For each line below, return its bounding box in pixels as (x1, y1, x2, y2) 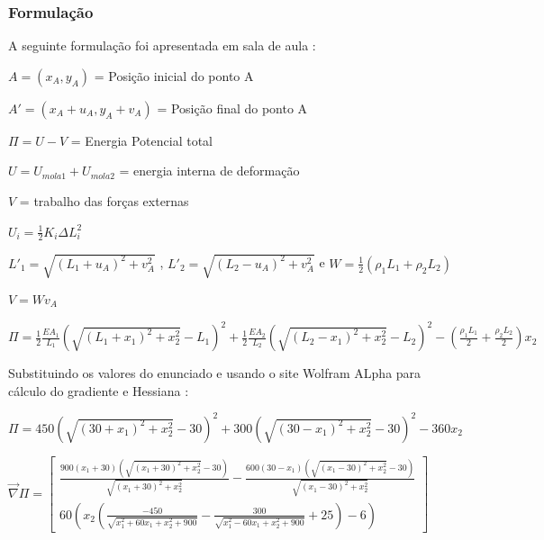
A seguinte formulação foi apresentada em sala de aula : (8, 36, 316, 55)
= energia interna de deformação (119, 161, 300, 180)
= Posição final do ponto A (157, 98, 308, 117)
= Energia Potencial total (70, 130, 213, 149)
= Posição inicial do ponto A (94, 66, 254, 85)
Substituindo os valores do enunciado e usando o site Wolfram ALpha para (8, 364, 422, 382)
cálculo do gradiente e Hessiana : (8, 381, 189, 400)
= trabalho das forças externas (19, 192, 189, 210)
